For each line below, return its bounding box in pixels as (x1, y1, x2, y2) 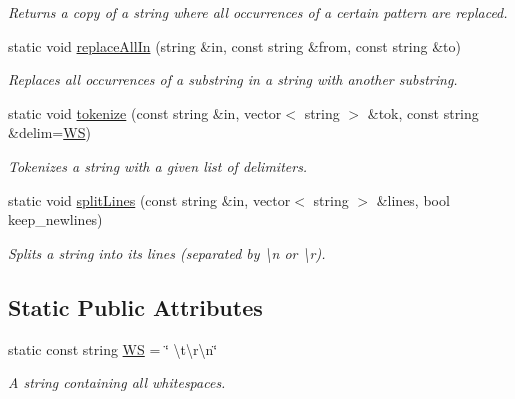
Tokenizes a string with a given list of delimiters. (8, 155, 308, 176)
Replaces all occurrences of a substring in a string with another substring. (8, 69, 458, 90)
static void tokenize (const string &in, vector (8, 102, 282, 123)
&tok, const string (367, 102, 479, 123)
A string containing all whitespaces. (8, 372, 226, 393)
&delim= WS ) (8, 122, 91, 143)
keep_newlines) (8, 209, 103, 230)
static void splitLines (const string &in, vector (8, 189, 291, 210)
